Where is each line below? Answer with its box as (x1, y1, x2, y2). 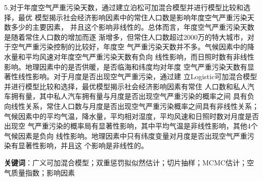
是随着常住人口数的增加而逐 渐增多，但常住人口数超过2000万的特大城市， (4, 31, 247, 42)
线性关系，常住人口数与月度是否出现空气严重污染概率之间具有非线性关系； (11, 100, 259, 111)
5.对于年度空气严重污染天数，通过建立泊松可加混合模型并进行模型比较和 (4, 2, 243, 12)
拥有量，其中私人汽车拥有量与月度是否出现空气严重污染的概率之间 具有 (11, 91, 247, 101)
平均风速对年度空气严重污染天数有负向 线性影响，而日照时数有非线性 (25, 51, 254, 62)
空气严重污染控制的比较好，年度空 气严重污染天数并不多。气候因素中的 (11, 41, 247, 52)
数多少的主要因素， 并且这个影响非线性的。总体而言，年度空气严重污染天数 (4, 22, 254, 32)
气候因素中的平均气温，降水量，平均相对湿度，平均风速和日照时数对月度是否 (4, 110, 259, 121)
